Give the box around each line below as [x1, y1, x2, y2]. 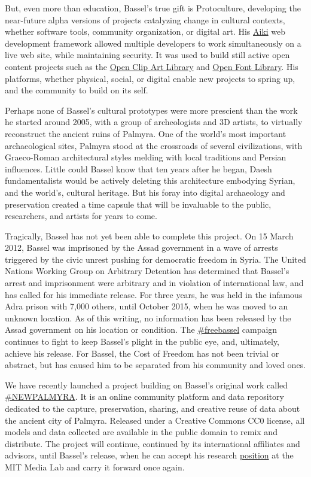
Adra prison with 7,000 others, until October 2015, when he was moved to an [5, 300, 288, 312]
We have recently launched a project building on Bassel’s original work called [5, 378, 288, 391]
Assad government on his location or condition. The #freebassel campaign [5, 323, 278, 336]
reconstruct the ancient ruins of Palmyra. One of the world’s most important [5, 127, 286, 139]
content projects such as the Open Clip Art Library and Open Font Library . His [5, 60, 298, 72]
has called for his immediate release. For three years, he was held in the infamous [5, 288, 303, 300]
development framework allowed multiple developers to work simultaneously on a [5, 37, 301, 49]
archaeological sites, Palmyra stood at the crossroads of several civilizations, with [5, 139, 303, 151]
